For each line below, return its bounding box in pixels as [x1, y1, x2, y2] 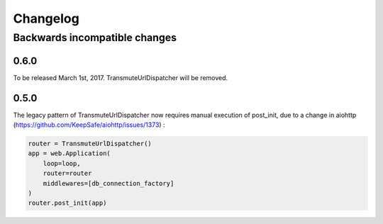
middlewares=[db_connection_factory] [43, 179, 174, 187]
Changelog [13, 11, 79, 26]
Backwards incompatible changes [13, 31, 177, 44]
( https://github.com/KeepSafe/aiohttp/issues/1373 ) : [13, 121, 166, 129]
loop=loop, [43, 159, 81, 167]
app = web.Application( [28, 150, 111, 157]
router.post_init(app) [28, 199, 107, 207]
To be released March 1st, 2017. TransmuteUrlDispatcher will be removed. [13, 73, 228, 82]
